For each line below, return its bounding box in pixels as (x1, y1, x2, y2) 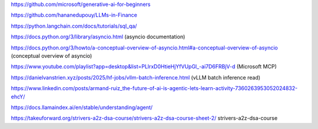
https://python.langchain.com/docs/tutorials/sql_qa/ (11, 22, 137, 29)
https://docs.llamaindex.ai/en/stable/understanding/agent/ (11, 104, 153, 111)
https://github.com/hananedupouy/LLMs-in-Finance (11, 12, 138, 19)
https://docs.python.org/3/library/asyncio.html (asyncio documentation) (11, 33, 185, 41)
